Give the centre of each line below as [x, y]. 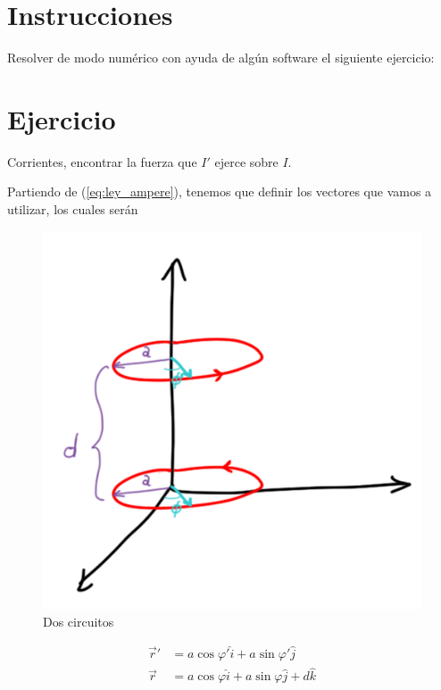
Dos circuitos [79, 622]
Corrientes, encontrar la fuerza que [102, 161]
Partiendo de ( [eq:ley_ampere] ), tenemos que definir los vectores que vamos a [220, 191]
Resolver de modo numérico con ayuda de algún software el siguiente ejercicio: [221, 58]
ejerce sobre [246, 161]
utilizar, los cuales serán [73, 209]
